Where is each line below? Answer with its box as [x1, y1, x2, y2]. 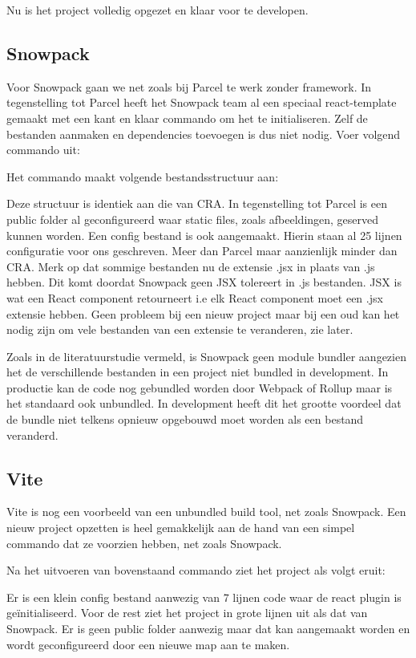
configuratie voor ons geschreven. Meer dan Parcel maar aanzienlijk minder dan [6, 242, 398, 259]
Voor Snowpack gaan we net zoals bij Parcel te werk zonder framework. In [6, 78, 372, 95]
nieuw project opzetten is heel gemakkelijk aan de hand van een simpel [6, 519, 355, 536]
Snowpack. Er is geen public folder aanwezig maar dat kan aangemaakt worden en [6, 620, 410, 637]
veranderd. [6, 426, 59, 443]
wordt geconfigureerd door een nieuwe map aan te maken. [6, 636, 290, 652]
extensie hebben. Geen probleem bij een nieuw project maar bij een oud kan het [6, 305, 400, 322]
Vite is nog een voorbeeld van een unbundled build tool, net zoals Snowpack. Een [6, 503, 406, 520]
